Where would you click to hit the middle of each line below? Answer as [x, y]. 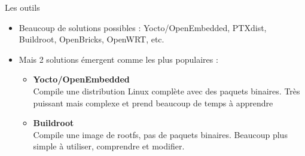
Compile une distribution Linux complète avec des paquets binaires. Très [167, 91]
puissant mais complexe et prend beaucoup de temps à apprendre [153, 103]
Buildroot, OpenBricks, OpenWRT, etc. [91, 39]
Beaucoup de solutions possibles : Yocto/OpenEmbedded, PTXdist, [143, 27]
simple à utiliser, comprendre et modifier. [109, 146]
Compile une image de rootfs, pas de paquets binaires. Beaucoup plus [160, 134]
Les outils [22, 7]
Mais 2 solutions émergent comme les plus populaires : [118, 59]
